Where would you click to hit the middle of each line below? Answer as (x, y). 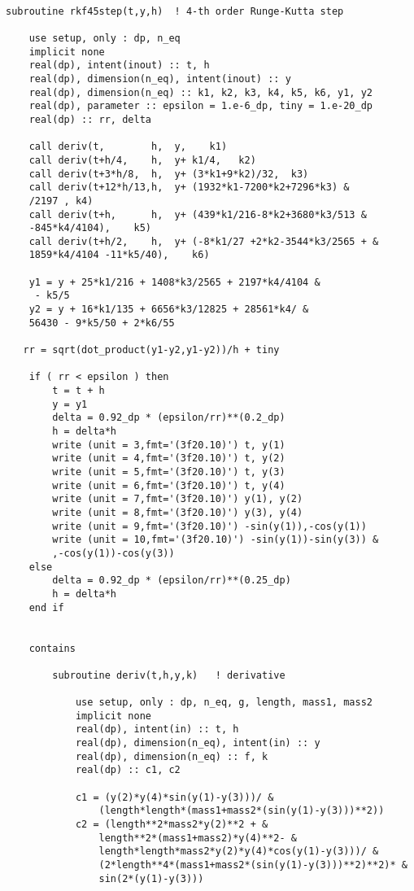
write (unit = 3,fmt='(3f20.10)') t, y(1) (169, 445)
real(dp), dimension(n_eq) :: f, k (172, 756)
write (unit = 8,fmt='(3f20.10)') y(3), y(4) (178, 512)
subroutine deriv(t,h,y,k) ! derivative (169, 675)
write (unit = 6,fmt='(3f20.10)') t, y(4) (169, 485)
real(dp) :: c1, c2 (128, 770)
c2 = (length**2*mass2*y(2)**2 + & (172, 825)
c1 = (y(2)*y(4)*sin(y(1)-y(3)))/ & (174, 797)
